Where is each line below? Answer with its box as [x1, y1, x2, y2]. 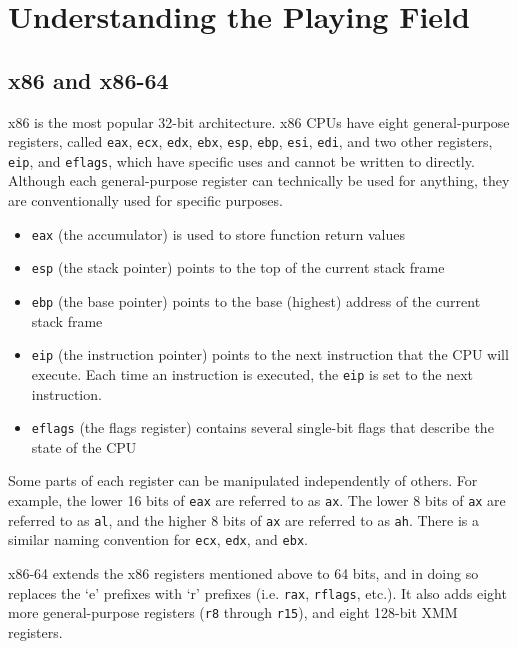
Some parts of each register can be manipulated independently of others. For [8, 470, 478, 491]
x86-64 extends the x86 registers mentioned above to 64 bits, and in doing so [8, 562, 479, 583]
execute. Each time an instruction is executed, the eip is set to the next [31, 363, 474, 384]
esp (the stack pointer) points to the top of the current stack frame [31, 257, 445, 278]
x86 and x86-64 [8, 64, 169, 95]
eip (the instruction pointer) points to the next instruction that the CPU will [31, 344, 509, 365]
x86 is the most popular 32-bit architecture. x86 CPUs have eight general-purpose [8, 111, 510, 132]
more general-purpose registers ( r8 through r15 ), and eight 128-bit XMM [8, 602, 458, 623]
